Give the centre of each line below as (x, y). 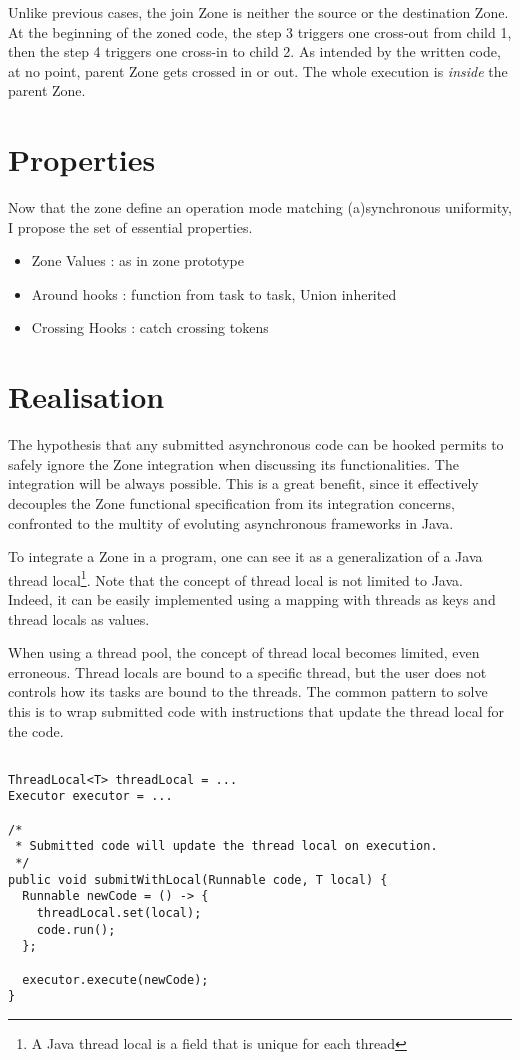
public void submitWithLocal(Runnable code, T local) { (198, 879)
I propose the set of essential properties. (130, 226)
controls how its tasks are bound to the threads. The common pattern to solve (248, 691)
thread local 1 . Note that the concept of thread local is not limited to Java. (235, 578)
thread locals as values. (79, 618)
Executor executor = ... (90, 796)
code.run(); (76, 929)
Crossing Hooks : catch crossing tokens (150, 327)
